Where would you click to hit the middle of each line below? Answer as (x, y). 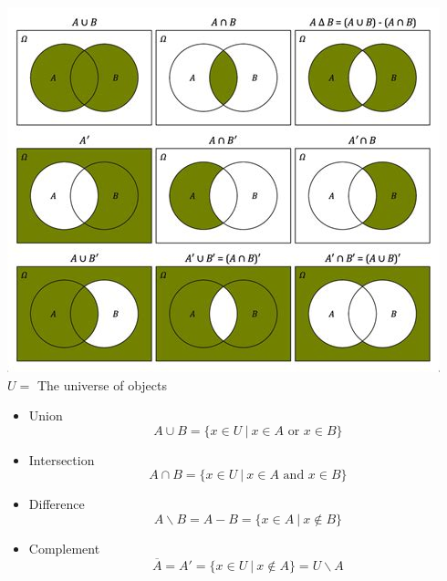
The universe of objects (102, 384)
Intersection (62, 459)
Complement (64, 548)
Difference (57, 504)
